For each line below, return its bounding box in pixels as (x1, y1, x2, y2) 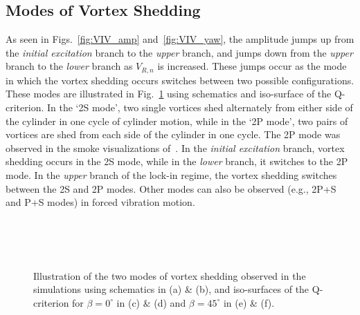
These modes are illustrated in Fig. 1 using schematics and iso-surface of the (6, 86, 332, 101)
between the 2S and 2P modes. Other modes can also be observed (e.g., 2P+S (6, 181, 336, 195)
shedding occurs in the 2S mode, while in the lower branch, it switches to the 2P (6, 154, 348, 169)
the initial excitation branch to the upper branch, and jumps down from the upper (6, 45, 353, 59)
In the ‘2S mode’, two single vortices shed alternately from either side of (46, 100, 353, 115)
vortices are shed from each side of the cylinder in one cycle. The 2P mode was (6, 127, 341, 142)
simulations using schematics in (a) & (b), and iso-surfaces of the (33, 282, 309, 296)
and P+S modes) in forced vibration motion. (6, 195, 195, 209)
